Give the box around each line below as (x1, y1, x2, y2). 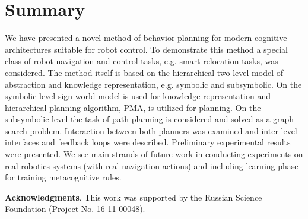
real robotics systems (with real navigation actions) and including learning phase (5, 159, 299, 172)
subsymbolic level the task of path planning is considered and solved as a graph (5, 113, 294, 125)
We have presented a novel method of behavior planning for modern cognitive (5, 31, 287, 44)
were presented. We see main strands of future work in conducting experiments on (5, 148, 303, 160)
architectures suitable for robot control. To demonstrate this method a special (5, 43, 288, 55)
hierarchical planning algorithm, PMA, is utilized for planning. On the (5, 101, 261, 113)
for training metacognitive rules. (5, 171, 122, 183)
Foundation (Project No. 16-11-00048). (5, 202, 145, 215)
